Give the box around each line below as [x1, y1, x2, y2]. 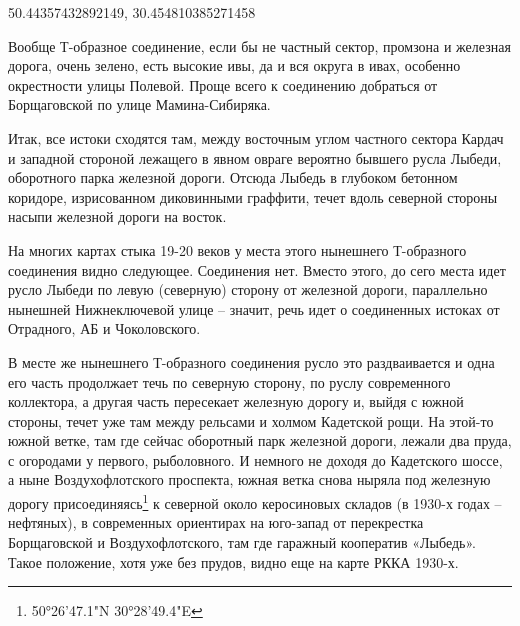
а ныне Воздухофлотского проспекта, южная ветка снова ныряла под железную [8, 469, 491, 490]
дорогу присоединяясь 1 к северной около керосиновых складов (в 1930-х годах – [8, 490, 502, 513]
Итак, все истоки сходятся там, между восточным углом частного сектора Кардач [8, 127, 504, 148]
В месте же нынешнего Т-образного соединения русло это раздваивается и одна [8, 351, 495, 372]
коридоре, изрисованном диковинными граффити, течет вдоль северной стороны [8, 186, 498, 207]
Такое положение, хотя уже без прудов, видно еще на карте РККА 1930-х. [8, 551, 459, 572]
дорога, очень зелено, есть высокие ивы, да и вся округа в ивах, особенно [8, 55, 461, 76]
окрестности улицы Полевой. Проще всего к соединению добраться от [8, 74, 438, 95]
